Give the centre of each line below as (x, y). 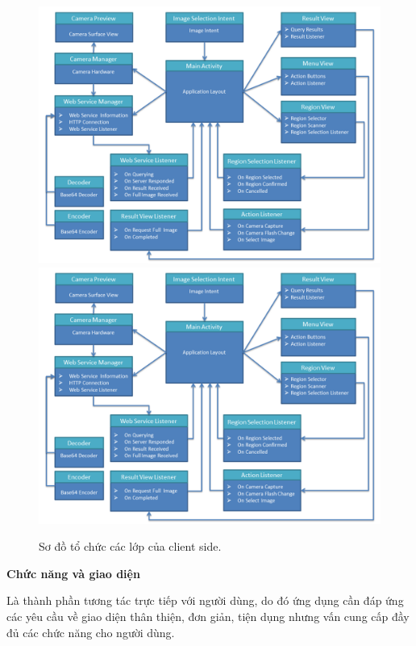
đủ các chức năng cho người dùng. (91, 632)
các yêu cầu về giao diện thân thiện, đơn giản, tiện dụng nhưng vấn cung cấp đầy (208, 616)
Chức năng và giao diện (73, 573)
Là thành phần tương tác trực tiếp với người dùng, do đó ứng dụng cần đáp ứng (205, 600)
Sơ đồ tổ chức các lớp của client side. (130, 546)
